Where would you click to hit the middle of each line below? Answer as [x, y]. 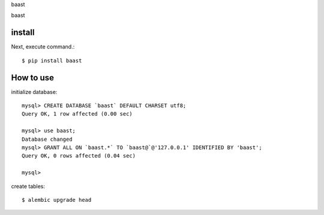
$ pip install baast [52, 60]
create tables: [28, 186]
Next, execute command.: [43, 47]
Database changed [47, 139]
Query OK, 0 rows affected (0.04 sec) [79, 156]
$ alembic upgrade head [57, 200]
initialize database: [34, 92]
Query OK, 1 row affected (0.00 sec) [77, 114]
